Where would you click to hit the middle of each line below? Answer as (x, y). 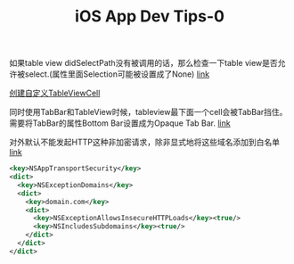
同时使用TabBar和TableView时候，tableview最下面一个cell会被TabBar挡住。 (148, 112)
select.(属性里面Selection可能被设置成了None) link (117, 74)
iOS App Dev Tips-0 (150, 16)
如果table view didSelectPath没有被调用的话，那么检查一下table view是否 (143, 63)
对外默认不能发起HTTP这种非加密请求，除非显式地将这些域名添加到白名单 (145, 142)
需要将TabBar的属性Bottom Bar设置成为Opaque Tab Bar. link (120, 123)
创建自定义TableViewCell (55, 93)
